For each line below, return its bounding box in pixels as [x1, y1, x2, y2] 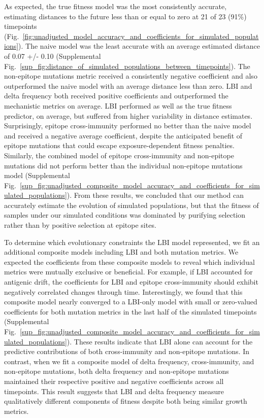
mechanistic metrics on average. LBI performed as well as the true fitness [4, 100, 232, 111]
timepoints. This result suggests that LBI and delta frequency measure [4, 386, 224, 396]
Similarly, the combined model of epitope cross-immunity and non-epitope [4, 150, 234, 160]
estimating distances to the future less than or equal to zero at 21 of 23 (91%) [4, 11, 247, 21]
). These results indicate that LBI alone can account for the [67, 336, 253, 346]
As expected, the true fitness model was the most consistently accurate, [4, 1, 227, 11]
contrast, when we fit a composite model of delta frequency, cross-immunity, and [4, 356, 254, 366]
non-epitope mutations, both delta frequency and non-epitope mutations [4, 366, 229, 376]
